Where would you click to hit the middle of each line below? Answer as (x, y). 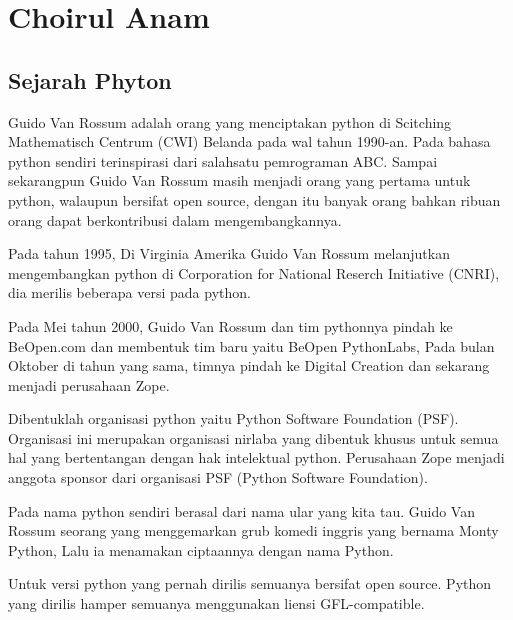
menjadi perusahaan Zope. (89, 384)
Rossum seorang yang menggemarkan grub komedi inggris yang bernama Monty (253, 530)
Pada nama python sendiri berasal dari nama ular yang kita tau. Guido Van (241, 510)
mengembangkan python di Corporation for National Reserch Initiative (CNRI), (254, 272)
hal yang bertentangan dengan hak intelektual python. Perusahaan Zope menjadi (256, 457)
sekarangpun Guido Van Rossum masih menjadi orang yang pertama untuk (239, 180)
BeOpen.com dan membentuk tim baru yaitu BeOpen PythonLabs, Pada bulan (251, 345)
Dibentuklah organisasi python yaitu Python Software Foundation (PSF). (233, 418)
